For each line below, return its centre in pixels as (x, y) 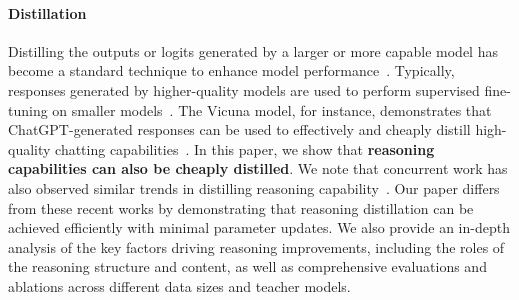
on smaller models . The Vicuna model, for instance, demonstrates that (272, 109)
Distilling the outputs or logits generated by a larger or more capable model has (253, 50)
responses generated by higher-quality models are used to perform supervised (244, 89)
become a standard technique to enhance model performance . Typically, (231, 70)
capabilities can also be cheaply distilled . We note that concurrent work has (258, 168)
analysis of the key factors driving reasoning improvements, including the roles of (256, 246)
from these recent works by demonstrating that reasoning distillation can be (241, 207)
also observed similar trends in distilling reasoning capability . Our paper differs (254, 187)
